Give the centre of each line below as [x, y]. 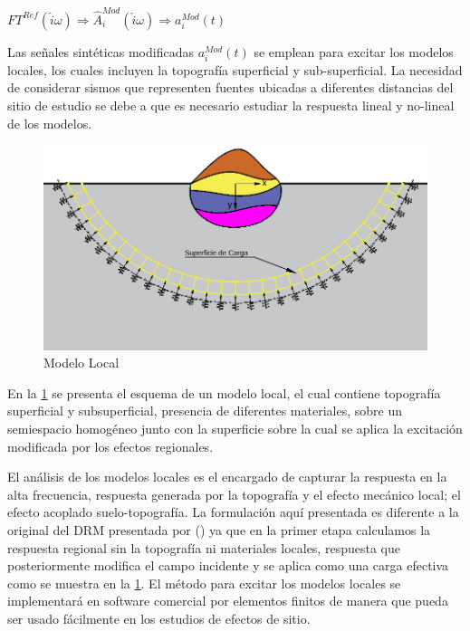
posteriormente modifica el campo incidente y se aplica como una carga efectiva [228, 565]
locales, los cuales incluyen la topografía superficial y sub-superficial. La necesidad [235, 69]
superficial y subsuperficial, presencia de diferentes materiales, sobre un [205, 411]
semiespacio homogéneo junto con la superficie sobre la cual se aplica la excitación [235, 428]
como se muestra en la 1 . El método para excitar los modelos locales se [204, 583]
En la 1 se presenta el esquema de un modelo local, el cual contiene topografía [224, 392]
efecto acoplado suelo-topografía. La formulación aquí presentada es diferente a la [233, 512]
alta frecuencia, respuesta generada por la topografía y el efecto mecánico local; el [234, 494]
